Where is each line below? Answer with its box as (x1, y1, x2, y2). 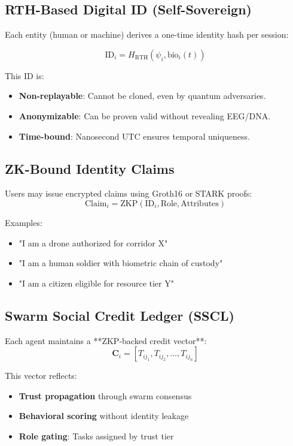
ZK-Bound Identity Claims (5, 159, 175, 177)
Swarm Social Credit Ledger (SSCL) (5, 306, 234, 324)
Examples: (5, 216, 42, 228)
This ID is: (5, 69, 44, 82)
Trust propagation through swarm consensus (19, 389, 192, 402)
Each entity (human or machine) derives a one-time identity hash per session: (5, 28, 289, 41)
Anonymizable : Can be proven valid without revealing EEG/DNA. (19, 109, 271, 122)
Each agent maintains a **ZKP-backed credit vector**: (5, 334, 207, 346)
